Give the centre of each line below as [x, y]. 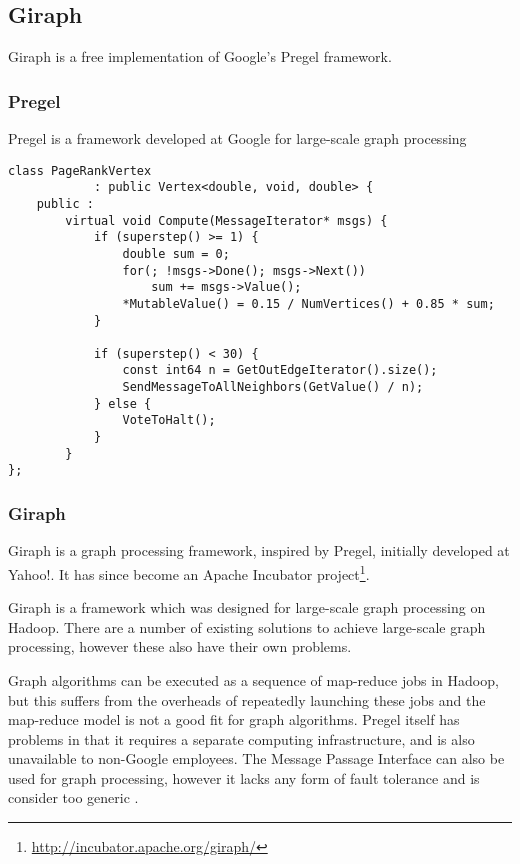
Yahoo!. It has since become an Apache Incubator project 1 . [189, 572]
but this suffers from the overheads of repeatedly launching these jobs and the [247, 699]
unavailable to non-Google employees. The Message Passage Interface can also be [256, 758]
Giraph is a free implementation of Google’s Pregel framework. [200, 56]
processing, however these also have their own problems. [180, 646]
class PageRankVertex [80, 170]
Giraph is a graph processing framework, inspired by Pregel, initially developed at [259, 550]
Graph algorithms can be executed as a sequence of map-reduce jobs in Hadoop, [253, 679]
